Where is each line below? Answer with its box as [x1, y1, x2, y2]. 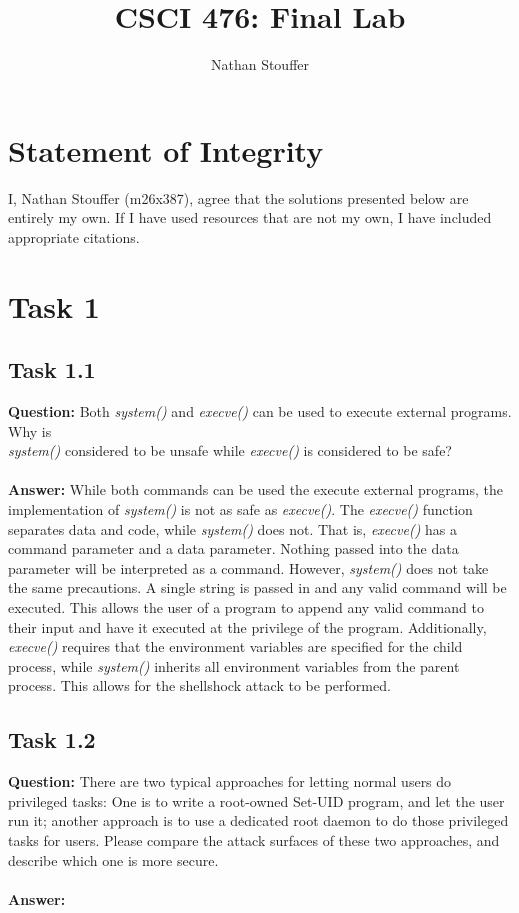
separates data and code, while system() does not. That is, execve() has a [8, 518, 457, 539]
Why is [8, 420, 52, 441]
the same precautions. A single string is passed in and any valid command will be [8, 577, 507, 598]
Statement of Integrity [8, 129, 324, 170]
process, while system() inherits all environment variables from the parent [8, 655, 460, 676]
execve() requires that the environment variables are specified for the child [8, 636, 463, 657]
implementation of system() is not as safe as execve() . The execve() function [8, 498, 473, 519]
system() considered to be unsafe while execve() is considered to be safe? [8, 440, 452, 461]
